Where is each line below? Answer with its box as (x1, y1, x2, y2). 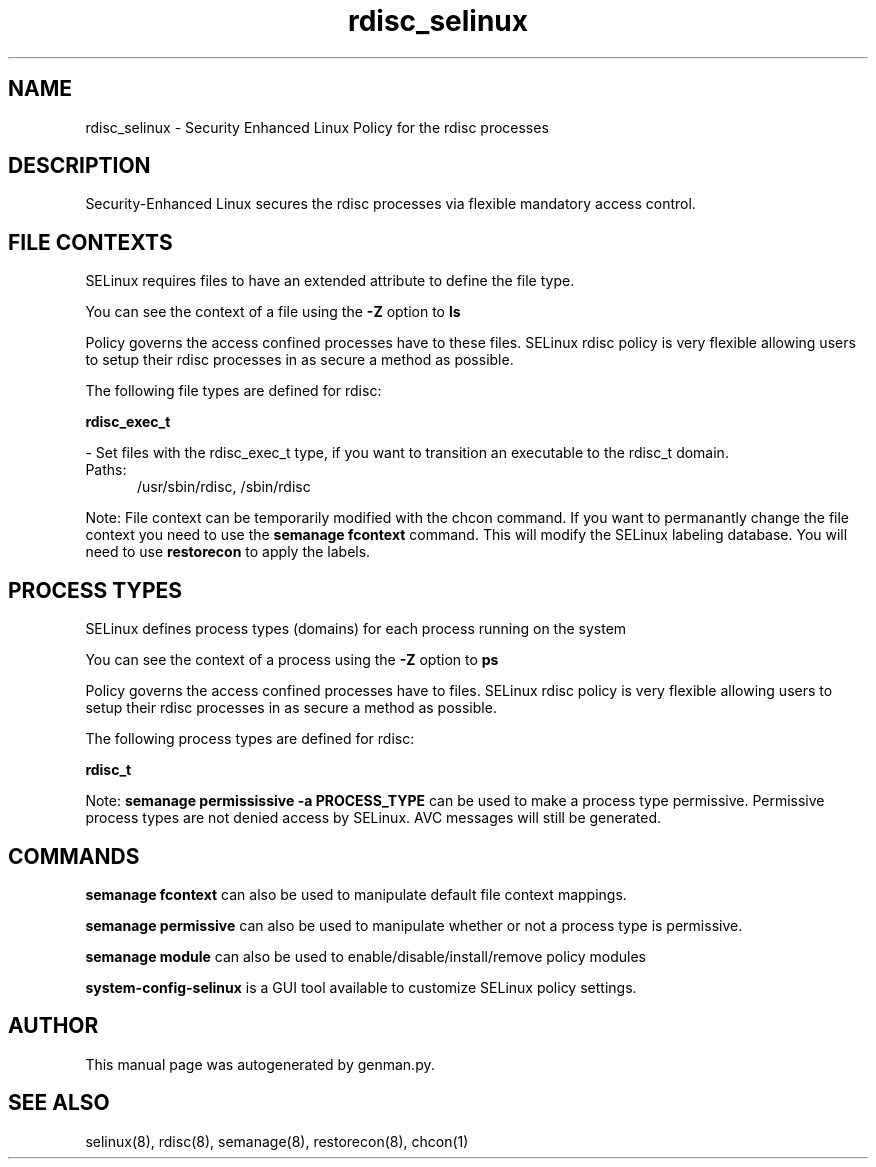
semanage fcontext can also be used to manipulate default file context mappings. (85, 885, 627, 903)
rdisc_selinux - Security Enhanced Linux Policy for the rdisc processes (85, 118, 549, 136)
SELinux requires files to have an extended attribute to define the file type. (85, 272, 575, 290)
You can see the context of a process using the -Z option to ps (85, 651, 499, 669)
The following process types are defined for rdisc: (85, 730, 415, 748)
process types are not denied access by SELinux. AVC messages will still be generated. (85, 809, 662, 827)
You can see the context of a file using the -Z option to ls (85, 303, 461, 321)
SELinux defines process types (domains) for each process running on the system (85, 620, 627, 638)
